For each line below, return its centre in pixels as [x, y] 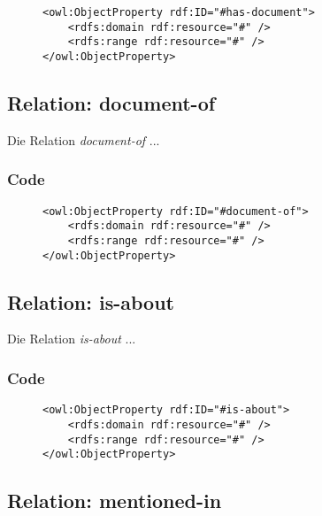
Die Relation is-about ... [72, 339]
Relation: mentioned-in [115, 501]
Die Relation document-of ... [84, 139]
